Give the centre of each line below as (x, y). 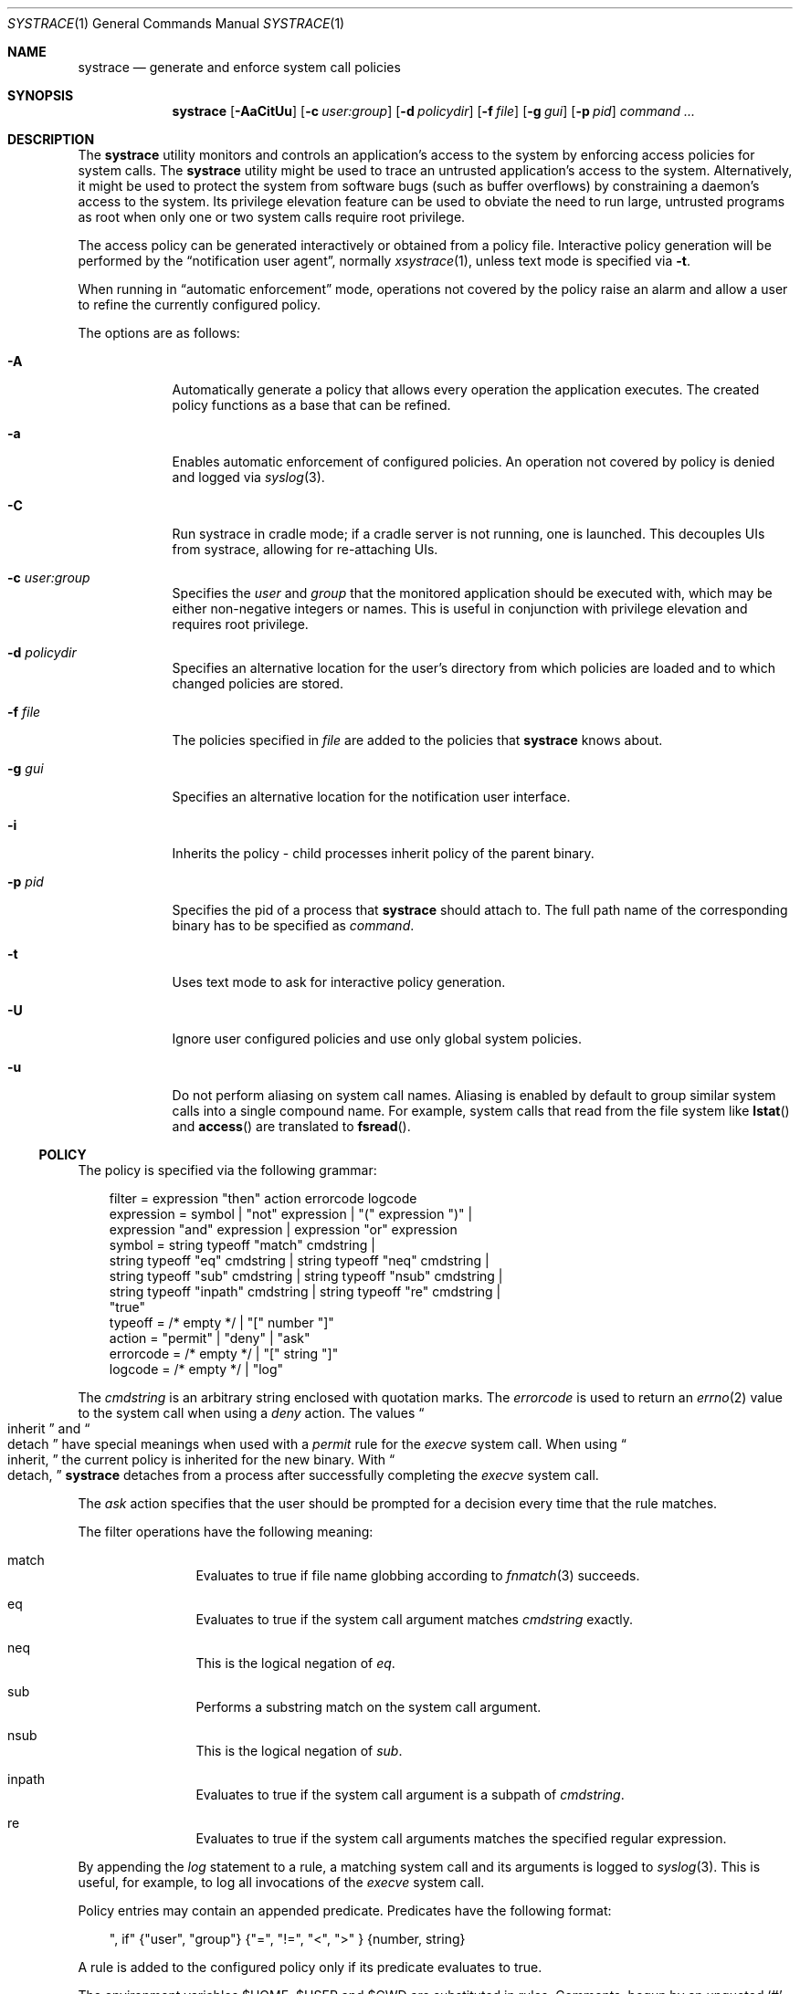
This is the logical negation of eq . (295, 1663)
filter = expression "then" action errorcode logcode (263, 1198)
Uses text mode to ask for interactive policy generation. (339, 982)
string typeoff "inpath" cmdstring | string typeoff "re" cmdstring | (305, 1291)
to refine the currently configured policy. (199, 304)
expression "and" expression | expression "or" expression (283, 1229)
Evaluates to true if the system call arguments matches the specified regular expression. (461, 1838)
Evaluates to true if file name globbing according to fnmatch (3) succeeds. (418, 1575)
